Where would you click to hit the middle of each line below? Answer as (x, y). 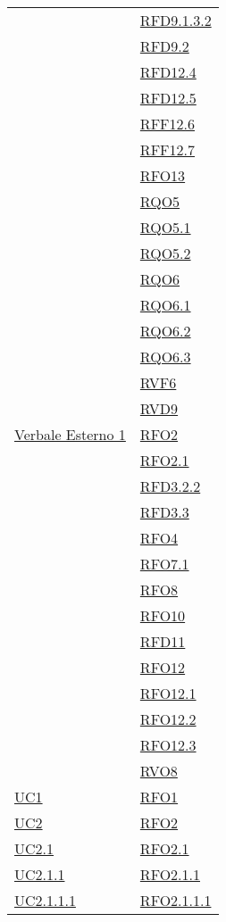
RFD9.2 (164, 46)
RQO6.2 (165, 331)
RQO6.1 (165, 305)
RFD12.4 (168, 72)
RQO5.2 (165, 253)
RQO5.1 (165, 227)
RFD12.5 (168, 98)
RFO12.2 (168, 719)
